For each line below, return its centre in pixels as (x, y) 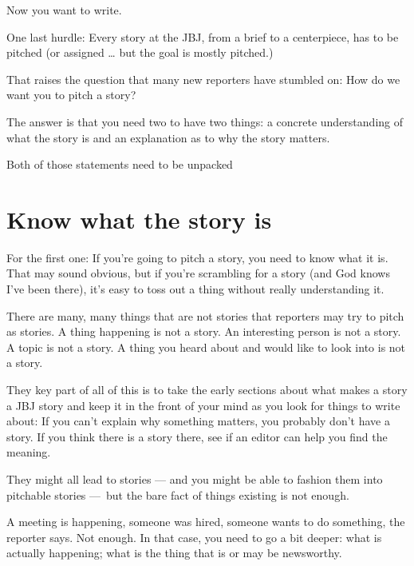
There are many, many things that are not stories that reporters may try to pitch (205, 315)
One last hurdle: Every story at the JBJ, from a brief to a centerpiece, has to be (203, 36)
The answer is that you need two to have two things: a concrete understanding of (205, 121)
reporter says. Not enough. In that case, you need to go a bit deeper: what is (194, 537)
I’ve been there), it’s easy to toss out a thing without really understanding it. (195, 289)
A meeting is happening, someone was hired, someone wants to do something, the (206, 522)
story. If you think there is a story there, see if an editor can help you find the (197, 436)
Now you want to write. (64, 10)
